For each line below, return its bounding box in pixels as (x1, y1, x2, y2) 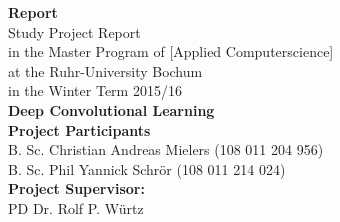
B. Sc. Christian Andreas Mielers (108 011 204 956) (8, 139, 324, 160)
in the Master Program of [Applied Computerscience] (8, 41, 334, 62)
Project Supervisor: (8, 178, 145, 199)
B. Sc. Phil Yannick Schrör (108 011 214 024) (8, 158, 286, 179)
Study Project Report (8, 21, 141, 42)
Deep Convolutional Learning (8, 99, 215, 120)
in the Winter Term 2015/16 (8, 80, 182, 101)
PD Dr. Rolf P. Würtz (8, 197, 144, 218)
